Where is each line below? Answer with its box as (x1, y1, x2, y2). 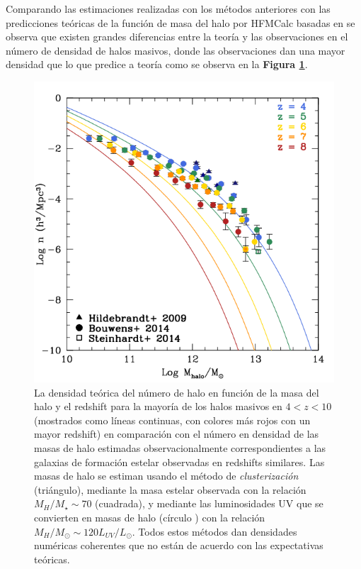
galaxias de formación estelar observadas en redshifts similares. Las (34, 454, 325, 469)
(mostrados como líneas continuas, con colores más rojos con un (34, 412, 311, 427)
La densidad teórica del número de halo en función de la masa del (34, 385, 319, 399)
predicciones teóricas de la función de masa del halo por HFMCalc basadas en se (6, 15, 355, 30)
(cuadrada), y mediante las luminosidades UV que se (95, 496, 323, 511)
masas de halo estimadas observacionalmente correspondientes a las (34, 440, 326, 455)
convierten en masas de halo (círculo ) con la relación (34, 509, 265, 524)
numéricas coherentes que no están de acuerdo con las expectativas (34, 538, 323, 553)
